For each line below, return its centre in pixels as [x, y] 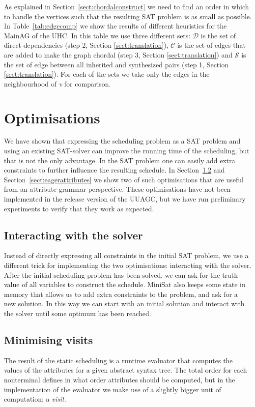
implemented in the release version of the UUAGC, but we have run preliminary [125, 199]
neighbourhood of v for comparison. [57, 83]
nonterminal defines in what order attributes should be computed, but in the [120, 379]
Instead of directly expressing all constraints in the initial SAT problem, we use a [126, 255]
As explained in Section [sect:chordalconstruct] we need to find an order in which [127, 6]
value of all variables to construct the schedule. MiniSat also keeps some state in [125, 284]
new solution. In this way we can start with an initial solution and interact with [124, 304]
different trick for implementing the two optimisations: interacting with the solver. [128, 265]
